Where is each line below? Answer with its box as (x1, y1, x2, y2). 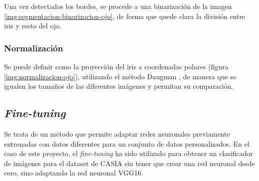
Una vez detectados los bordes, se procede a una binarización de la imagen (4, 1, 232, 11)
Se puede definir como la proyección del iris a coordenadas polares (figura (4, 61, 229, 71)
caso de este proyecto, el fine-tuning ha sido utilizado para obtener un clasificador (4, 148, 254, 159)
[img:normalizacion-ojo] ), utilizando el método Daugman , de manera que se (4, 71, 237, 81)
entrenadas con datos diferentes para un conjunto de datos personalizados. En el (4, 138, 250, 149)
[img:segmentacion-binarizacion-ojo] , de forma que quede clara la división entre (4, 10, 246, 21)
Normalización (4, 41, 63, 54)
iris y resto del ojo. (4, 20, 61, 31)
